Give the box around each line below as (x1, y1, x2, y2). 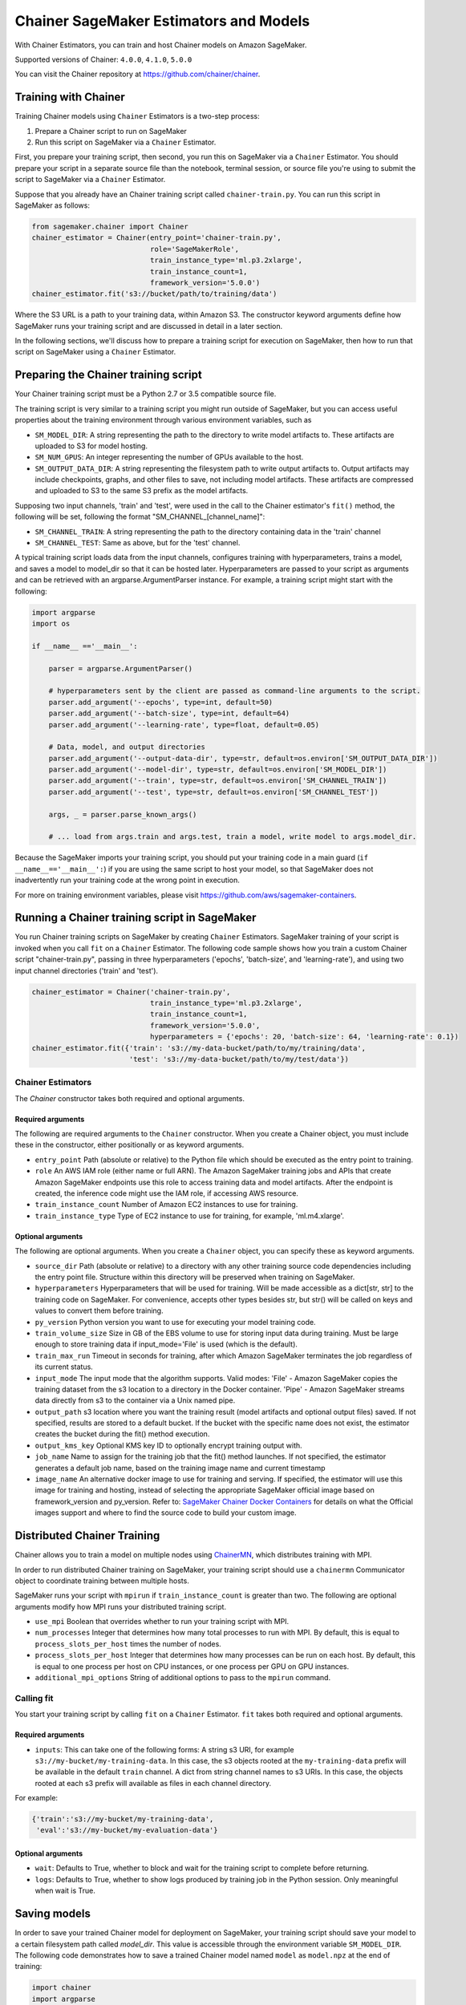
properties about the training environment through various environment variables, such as (14, 415, 312, 425)
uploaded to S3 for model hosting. (34, 441, 148, 451)
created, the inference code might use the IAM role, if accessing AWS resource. (34, 1189, 298, 1198)
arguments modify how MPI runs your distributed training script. (14, 1602, 227, 1611)
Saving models (14, 1907, 91, 1921)
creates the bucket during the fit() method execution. (34, 1429, 210, 1439)
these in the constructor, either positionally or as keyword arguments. (14, 1140, 245, 1150)
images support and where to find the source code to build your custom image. (34, 1508, 297, 1517)
